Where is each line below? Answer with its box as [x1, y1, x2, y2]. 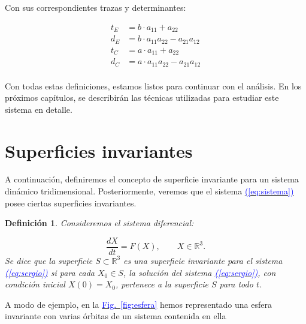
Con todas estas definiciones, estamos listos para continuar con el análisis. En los [5, 79, 302, 92]
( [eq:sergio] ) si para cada [5, 266, 95, 278]
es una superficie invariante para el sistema [123, 254, 283, 266]
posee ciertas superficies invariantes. [5, 196, 137, 209]
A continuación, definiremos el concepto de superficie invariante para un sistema [5, 173, 299, 185]
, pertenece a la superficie [115, 278, 208, 290]
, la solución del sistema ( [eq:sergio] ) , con [123, 266, 276, 278]
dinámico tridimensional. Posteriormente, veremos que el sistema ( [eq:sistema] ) [5, 185, 294, 197]
